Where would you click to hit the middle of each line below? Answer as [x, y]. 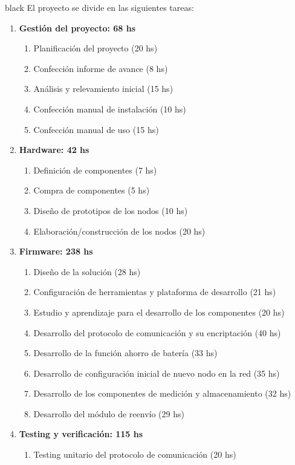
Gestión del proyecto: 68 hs [77, 28]
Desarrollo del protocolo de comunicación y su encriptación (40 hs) [157, 332]
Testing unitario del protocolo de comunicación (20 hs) [135, 454]
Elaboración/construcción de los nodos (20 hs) [119, 231]
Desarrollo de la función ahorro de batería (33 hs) [125, 353]
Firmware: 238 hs [56, 251]
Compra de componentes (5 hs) [92, 190]
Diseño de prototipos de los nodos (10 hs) [111, 210]
